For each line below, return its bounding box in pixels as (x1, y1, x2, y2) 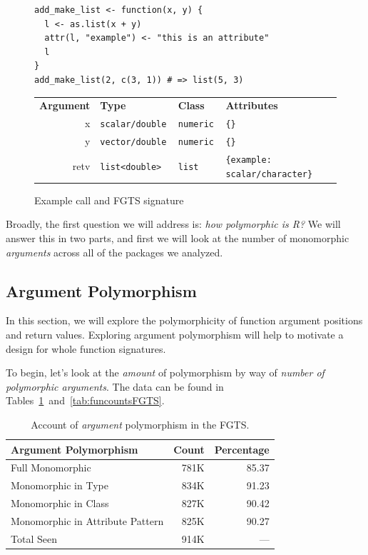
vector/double (100, 137, 167, 148)
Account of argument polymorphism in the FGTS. (31, 416, 250, 431)
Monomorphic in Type (11, 478, 108, 493)
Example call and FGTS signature (34, 192, 184, 207)
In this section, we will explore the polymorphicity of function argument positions (6, 313, 363, 328)
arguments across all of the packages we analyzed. (6, 244, 223, 259)
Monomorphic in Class (11, 496, 109, 511)
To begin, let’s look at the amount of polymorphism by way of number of (6, 365, 324, 380)
